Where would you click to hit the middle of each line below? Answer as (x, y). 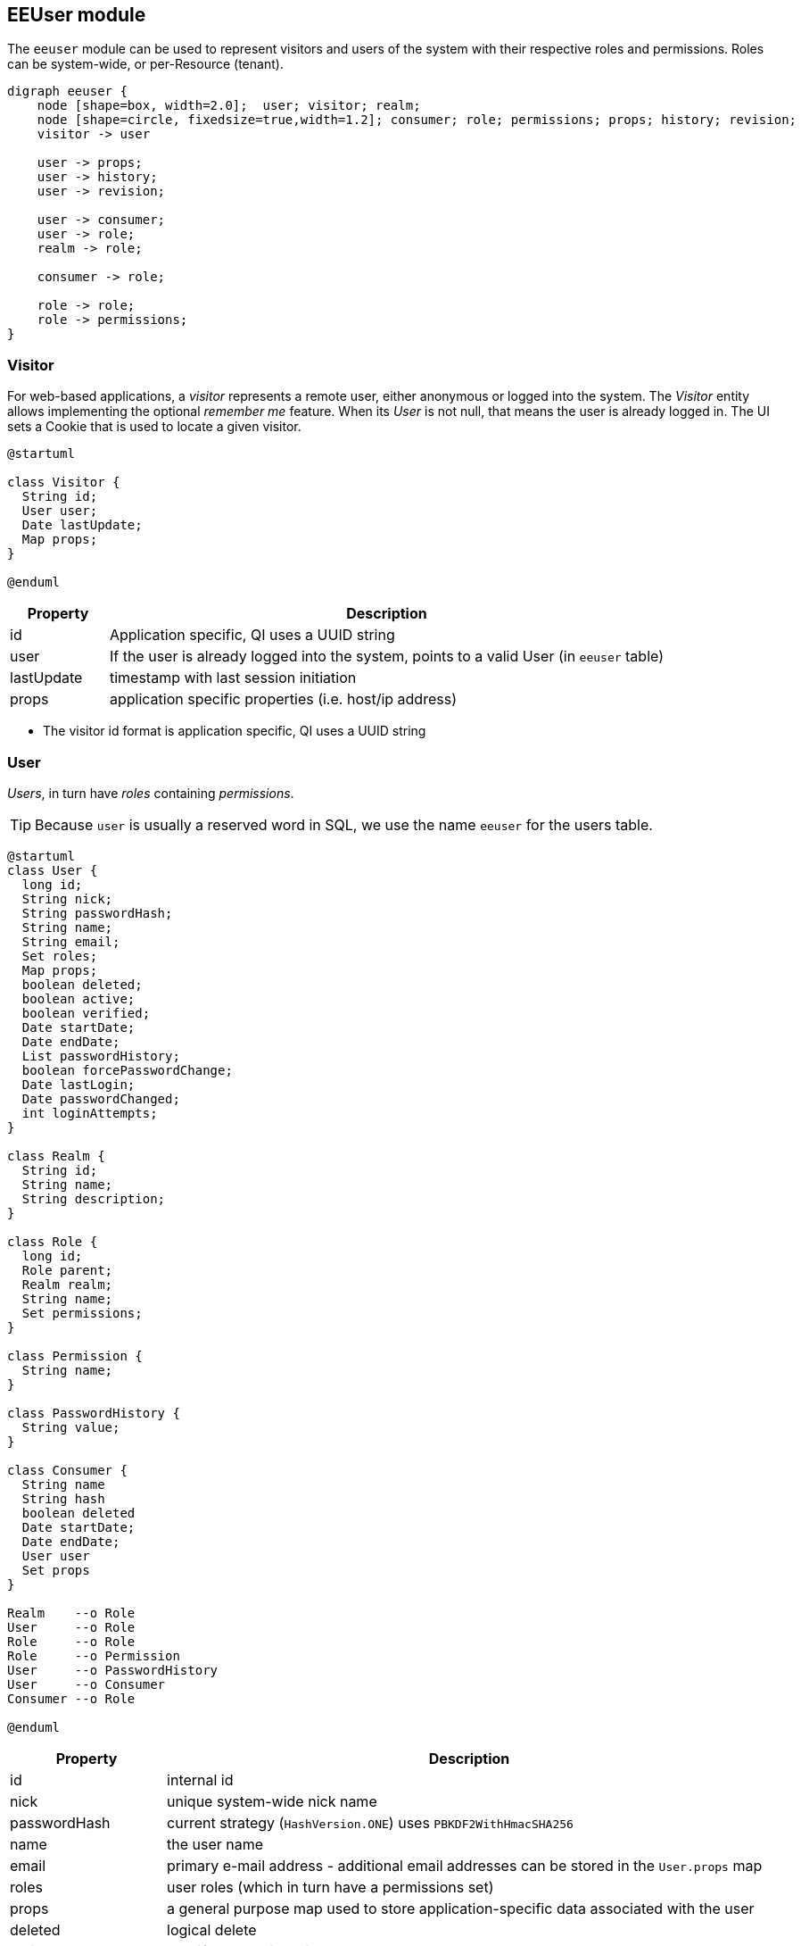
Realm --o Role (71, 1613)
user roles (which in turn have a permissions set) (330, 1887)
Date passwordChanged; (101, 1098)
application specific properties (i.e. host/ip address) (283, 699)
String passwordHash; (97, 913)
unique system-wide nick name (272, 1801)
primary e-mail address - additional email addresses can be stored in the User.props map (465, 1865)
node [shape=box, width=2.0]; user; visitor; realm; (229, 106)
